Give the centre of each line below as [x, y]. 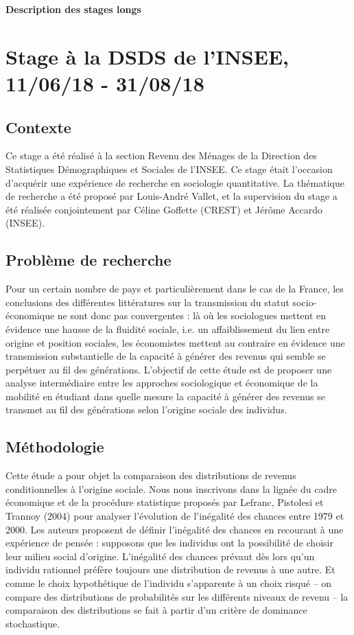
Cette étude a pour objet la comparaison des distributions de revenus [151, 475]
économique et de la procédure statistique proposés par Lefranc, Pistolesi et [165, 502]
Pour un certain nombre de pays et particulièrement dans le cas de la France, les [175, 289]
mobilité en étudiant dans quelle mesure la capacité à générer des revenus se [165, 396]
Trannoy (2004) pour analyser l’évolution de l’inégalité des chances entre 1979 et [175, 516]
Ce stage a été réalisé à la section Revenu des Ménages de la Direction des [161, 155]
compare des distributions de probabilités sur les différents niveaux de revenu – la [177, 596]
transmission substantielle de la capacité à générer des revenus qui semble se [166, 356]
